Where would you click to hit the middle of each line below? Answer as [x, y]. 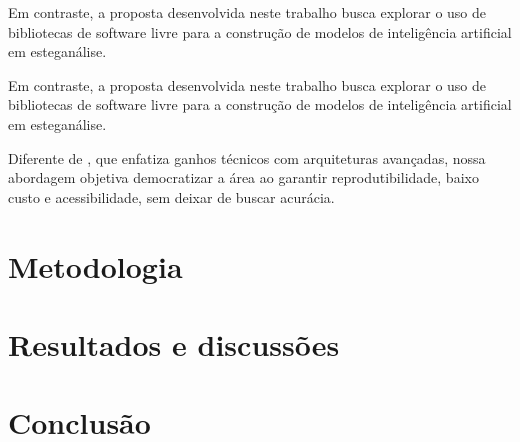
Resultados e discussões [174, 343]
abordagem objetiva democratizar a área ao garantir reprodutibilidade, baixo [243, 177]
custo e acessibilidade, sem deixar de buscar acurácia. [171, 196]
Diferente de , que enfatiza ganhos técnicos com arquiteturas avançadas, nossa [247, 157]
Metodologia [95, 265]
